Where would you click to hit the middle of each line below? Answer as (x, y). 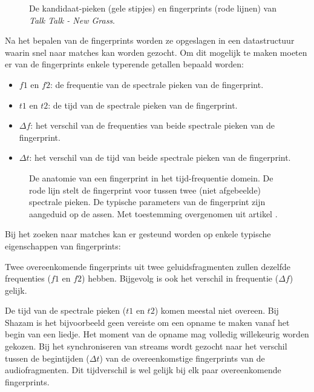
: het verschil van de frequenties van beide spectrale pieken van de (152, 125)
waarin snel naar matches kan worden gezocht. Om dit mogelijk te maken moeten (156, 52)
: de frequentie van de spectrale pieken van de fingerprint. (157, 84)
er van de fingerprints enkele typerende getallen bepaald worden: (125, 64)
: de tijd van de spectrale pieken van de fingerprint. (143, 105)
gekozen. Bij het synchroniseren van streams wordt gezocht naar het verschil (146, 346)
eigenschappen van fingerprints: (63, 245)
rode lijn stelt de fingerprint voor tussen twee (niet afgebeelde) (145, 190)
